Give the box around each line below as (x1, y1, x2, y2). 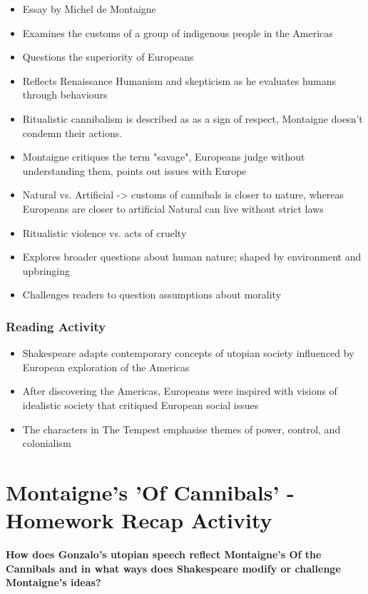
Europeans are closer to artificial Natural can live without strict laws (22, 201, 324, 216)
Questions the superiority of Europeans (22, 49, 194, 64)
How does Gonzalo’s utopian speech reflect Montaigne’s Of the (6, 547, 322, 561)
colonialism (22, 436, 71, 450)
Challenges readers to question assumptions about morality (22, 287, 282, 302)
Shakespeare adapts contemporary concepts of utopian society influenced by (22, 346, 354, 361)
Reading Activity (6, 317, 106, 335)
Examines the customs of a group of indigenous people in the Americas (22, 25, 333, 40)
